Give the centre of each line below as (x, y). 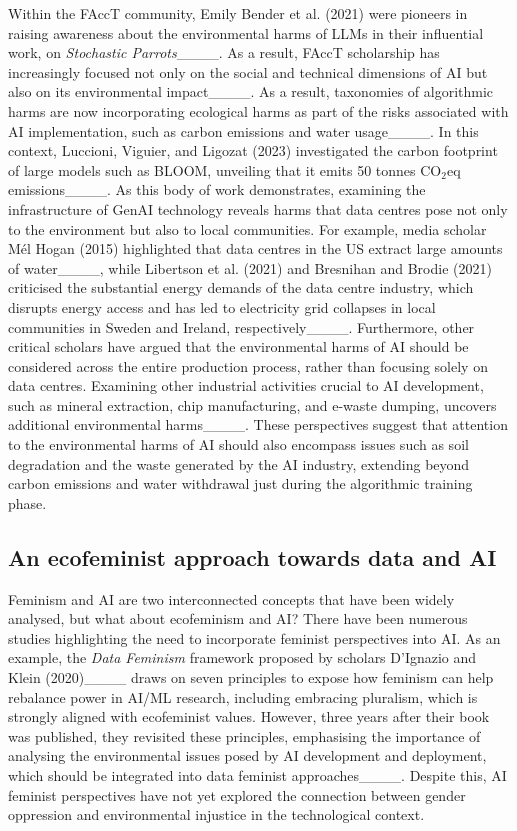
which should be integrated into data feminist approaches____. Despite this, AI (257, 774)
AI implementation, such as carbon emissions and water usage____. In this (243, 130)
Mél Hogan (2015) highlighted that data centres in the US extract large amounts (255, 248)
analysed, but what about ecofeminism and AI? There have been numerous (238, 618)
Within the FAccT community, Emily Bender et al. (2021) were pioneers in (238, 13)
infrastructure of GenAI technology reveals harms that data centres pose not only (258, 208)
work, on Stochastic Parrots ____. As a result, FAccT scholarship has (224, 52)
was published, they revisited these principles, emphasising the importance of (244, 735)
